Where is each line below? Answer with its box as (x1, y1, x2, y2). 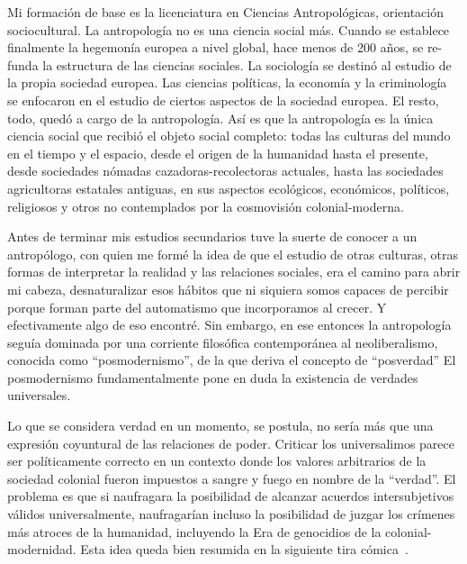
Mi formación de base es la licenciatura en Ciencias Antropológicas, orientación (7, 3, 444, 21)
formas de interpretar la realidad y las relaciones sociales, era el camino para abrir (7, 262, 461, 281)
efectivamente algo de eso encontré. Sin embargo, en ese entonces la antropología (7, 315, 452, 334)
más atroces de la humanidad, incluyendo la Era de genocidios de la (7, 522, 382, 541)
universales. (7, 386, 71, 405)
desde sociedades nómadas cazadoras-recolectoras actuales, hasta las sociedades (7, 161, 444, 180)
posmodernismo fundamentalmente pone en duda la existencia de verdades (7, 368, 418, 387)
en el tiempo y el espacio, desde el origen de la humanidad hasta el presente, (7, 143, 428, 162)
